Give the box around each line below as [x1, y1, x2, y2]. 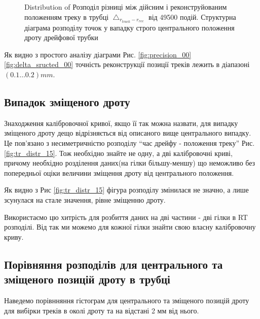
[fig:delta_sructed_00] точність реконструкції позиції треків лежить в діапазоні [4, 59, 250, 70]
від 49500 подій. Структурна [148, 11, 236, 22]
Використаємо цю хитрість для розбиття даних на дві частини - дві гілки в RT [4, 211, 248, 222]
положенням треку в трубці [24, 11, 109, 22]
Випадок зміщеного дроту [4, 94, 130, 110]
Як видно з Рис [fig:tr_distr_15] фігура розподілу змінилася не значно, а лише [4, 184, 249, 195]
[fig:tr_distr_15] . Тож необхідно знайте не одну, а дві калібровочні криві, [4, 147, 233, 158]
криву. [4, 231, 24, 242]
